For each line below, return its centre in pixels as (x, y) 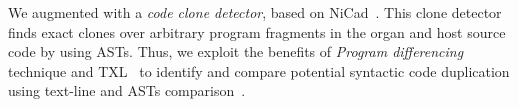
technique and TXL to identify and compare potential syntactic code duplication (259, 70)
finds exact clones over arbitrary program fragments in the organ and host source (257, 31)
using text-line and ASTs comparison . (127, 90)
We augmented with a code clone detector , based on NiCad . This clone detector (255, 12)
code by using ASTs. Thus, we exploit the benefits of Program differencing (236, 51)
